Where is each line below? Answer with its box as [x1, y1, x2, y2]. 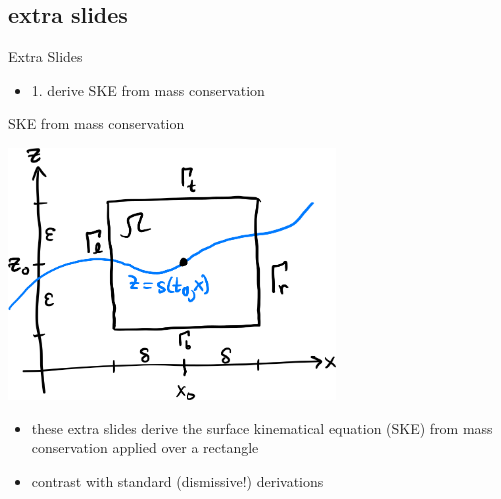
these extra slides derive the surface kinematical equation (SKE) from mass [31, 417, 493, 438]
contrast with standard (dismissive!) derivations [31, 470, 324, 491]
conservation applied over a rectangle [31, 437, 259, 458]
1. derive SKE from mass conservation [31, 79, 265, 100]
